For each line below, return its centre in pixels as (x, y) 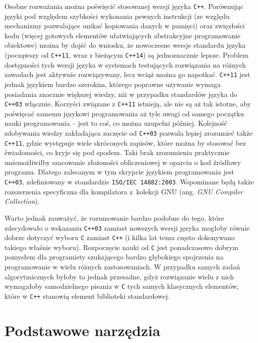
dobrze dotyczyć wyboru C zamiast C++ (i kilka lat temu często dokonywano (120, 237)
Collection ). (22, 201)
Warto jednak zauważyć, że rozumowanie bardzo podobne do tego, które (114, 217)
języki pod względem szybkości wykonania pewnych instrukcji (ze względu (117, 16)
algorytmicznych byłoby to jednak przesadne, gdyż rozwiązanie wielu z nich (119, 276)
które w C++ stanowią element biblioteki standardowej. (87, 296)
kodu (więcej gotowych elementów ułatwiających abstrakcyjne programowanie (123, 35)
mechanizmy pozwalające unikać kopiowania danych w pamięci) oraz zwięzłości (125, 26)
